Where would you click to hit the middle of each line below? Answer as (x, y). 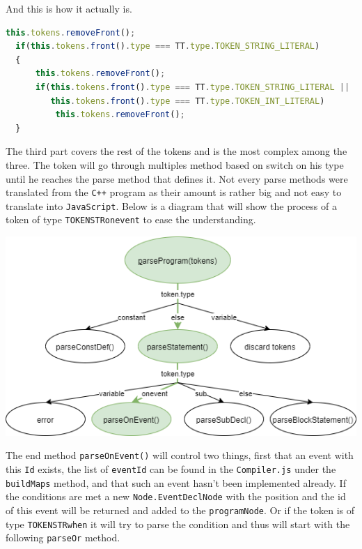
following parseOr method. (63, 537)
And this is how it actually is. (69, 8)
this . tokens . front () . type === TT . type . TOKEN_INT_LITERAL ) (188, 101)
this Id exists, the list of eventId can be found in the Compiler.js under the (171, 469)
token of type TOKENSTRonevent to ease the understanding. (131, 219)
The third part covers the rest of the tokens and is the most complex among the (176, 151)
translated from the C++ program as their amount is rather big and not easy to (174, 192)
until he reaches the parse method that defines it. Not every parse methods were (177, 178)
